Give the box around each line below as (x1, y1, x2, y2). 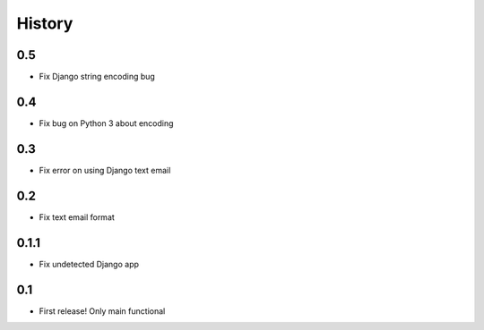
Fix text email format (39, 211, 116, 223)
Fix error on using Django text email (39, 165, 171, 175)
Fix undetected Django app (39, 258, 139, 269)
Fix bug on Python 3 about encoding (39, 117, 174, 129)
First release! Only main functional (39, 305, 166, 317)
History (16, 13, 73, 33)
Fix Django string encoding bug (39, 72, 156, 82)
